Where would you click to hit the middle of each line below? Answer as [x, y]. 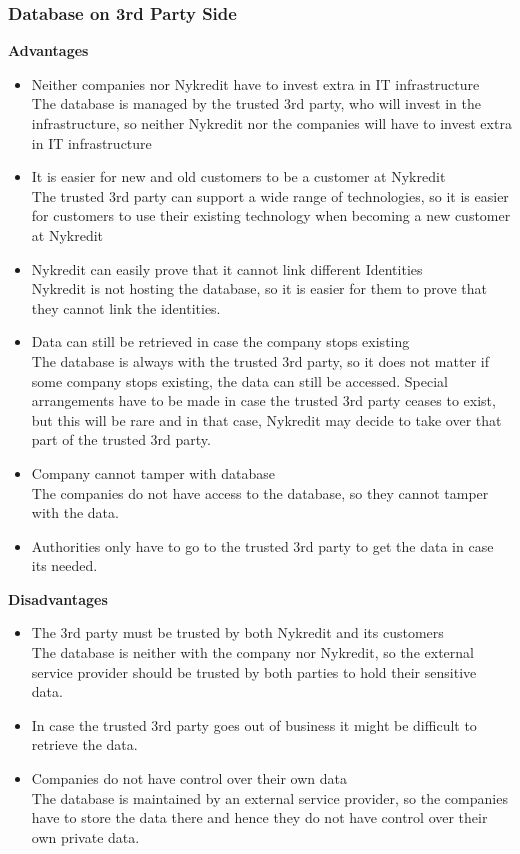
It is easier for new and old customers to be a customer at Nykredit [238, 176]
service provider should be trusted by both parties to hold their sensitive [254, 671]
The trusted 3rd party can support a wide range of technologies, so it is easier [270, 195]
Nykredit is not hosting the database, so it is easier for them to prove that [259, 288]
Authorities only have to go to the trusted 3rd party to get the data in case [262, 545]
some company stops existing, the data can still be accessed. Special [240, 380]
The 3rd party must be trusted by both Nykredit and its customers [237, 632]
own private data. [85, 836]
